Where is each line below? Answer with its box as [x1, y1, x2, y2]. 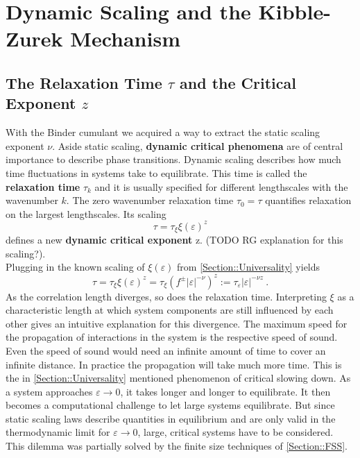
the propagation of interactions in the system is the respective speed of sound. [6, 330, 338, 344]
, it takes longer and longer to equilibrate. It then [120, 384, 331, 398]
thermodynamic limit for [6, 425, 110, 439]
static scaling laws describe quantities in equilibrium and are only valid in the [6, 411, 336, 425]
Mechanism [70, 24, 180, 53]
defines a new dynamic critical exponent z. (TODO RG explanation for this [6, 232, 343, 247]
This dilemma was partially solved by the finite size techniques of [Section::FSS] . [6, 439, 348, 453]
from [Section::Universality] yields [177, 260, 320, 274]
